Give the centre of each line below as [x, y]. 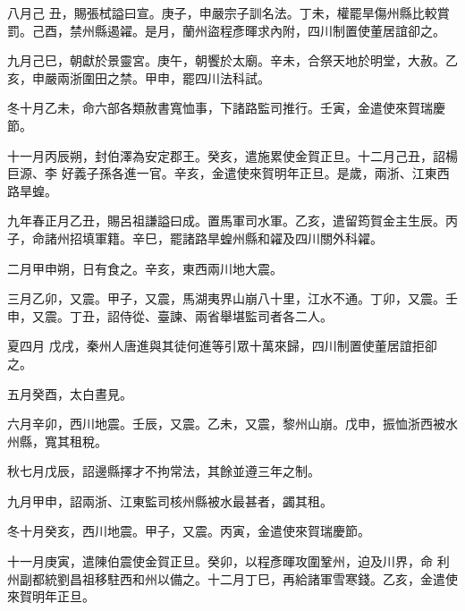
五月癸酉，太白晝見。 [70, 393]
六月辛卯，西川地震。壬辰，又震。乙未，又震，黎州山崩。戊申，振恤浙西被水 [232, 424]
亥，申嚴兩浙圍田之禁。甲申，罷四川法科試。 [139, 77]
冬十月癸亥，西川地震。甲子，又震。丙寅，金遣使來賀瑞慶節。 [189, 531]
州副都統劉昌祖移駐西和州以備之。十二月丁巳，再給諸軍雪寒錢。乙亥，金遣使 [232, 578]
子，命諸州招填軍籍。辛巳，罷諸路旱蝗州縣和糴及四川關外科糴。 [195, 238]
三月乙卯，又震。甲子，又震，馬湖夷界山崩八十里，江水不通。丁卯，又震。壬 [232, 298]
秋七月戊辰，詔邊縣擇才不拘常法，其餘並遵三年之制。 [164, 471]
